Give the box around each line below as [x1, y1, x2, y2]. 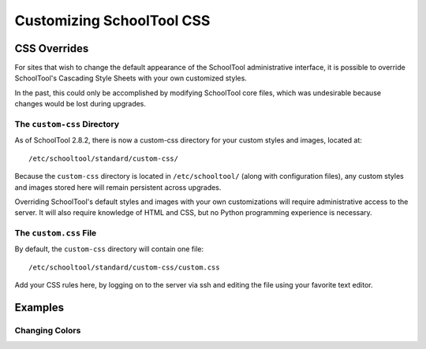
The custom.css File [14, 228, 97, 239]
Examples [14, 301, 65, 314]
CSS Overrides [14, 42, 89, 55]
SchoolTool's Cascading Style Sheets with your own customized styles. [14, 73, 248, 83]
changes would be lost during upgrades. [14, 99, 146, 109]
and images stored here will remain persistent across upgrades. [14, 182, 222, 192]
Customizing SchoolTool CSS [14, 12, 211, 29]
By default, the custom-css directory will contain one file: [14, 244, 204, 254]
